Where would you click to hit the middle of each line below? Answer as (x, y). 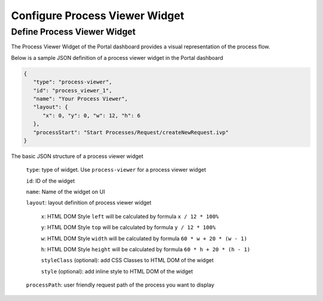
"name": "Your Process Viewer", (80, 98)
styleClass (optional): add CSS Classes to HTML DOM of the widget (127, 260)
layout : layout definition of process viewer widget (89, 203)
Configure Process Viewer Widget (98, 16)
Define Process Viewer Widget (73, 32)
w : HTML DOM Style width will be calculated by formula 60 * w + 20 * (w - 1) (144, 238)
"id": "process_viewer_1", (73, 90)
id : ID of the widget (50, 181)
